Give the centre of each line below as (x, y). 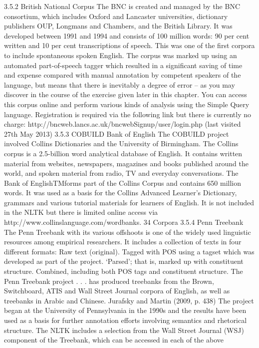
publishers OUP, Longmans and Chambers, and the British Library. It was (118, 26)
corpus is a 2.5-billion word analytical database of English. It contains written (123, 153)
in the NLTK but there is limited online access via (81, 212)
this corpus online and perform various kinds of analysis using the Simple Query (127, 104)
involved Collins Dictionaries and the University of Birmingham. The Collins (121, 143)
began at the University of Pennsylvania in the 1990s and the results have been (125, 310)
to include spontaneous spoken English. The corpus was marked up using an (121, 55)
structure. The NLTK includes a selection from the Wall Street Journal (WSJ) (124, 330)
